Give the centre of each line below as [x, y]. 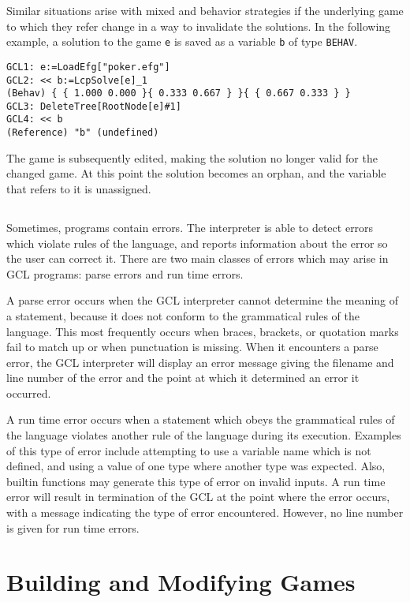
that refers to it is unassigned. [79, 188]
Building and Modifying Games [181, 582]
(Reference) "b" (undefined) [83, 133]
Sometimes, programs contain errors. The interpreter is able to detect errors [190, 227]
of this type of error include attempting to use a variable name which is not [189, 450]
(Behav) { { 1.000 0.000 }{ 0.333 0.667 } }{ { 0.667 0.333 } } [179, 93]
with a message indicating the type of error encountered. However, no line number [205, 512]
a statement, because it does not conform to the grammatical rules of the [183, 315]
